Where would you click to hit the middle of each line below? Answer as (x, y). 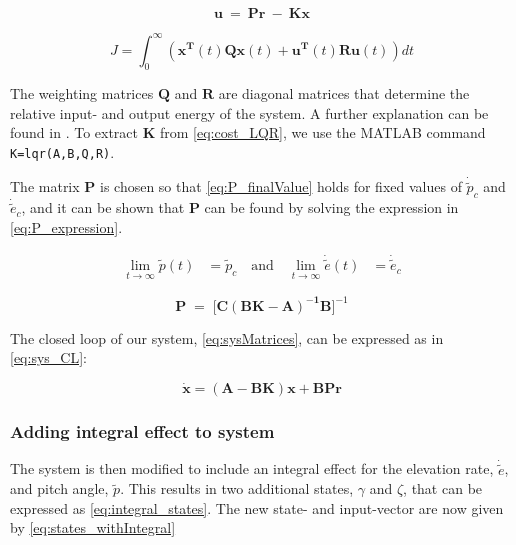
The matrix (45, 186)
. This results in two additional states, (237, 488)
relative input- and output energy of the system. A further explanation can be (249, 112)
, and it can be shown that (103, 207)
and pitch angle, (59, 488)
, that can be (443, 488)
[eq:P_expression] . (66, 227)
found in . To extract (74, 132)
